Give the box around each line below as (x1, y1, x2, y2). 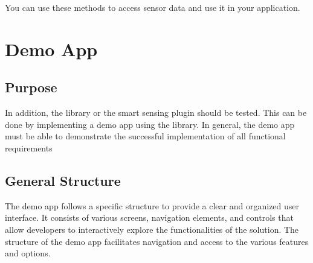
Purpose (5, 78, 57, 97)
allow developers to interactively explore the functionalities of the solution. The (5, 223, 299, 235)
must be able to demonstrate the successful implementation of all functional (5, 130, 286, 142)
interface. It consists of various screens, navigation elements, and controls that (5, 211, 294, 224)
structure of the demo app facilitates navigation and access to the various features (5, 235, 309, 247)
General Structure (5, 171, 121, 189)
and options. (5, 247, 51, 259)
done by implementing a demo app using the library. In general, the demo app (5, 118, 295, 130)
